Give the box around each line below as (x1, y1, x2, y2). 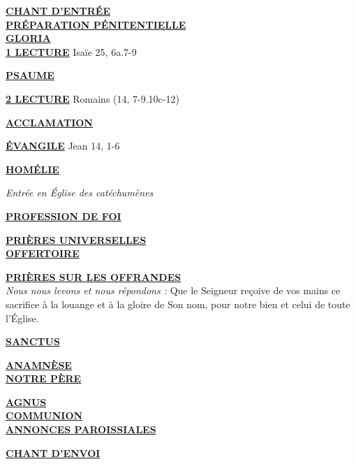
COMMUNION (6, 408, 83, 423)
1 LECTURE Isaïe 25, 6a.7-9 (6, 44, 137, 59)
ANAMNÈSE (6, 357, 72, 372)
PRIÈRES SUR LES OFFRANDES (6, 269, 181, 284)
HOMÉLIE (6, 161, 59, 176)
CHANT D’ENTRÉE (6, 3, 111, 17)
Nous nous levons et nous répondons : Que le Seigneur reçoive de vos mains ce (6, 283, 341, 298)
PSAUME (6, 68, 54, 82)
